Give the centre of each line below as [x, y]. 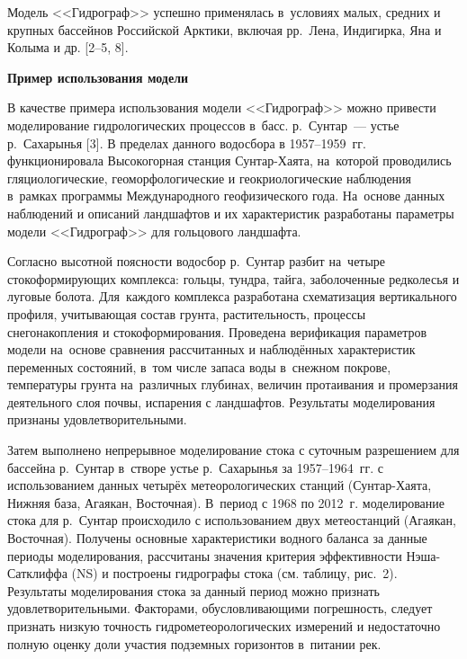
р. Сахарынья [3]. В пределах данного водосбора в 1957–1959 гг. [187, 142]
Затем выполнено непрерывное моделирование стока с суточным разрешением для [233, 450]
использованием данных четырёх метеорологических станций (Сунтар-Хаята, [220, 485]
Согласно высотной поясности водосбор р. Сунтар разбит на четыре [197, 261]
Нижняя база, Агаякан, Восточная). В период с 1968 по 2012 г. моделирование [226, 502]
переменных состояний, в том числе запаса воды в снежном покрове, [199, 366]
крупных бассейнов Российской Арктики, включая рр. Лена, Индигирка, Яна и [225, 29]
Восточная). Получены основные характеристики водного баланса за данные [217, 538]
